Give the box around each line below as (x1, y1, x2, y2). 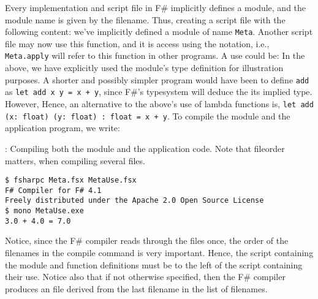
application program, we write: (5, 121, 120, 134)
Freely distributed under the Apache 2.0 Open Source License (5, 196, 264, 205)
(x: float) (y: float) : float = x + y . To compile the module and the (5, 109, 290, 122)
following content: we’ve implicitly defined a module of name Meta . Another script (5, 25, 313, 38)
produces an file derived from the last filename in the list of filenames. (5, 282, 268, 295)
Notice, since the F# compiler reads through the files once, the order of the (5, 234, 289, 247)
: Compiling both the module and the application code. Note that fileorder (5, 142, 285, 154)
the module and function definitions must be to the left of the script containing (5, 258, 303, 271)
